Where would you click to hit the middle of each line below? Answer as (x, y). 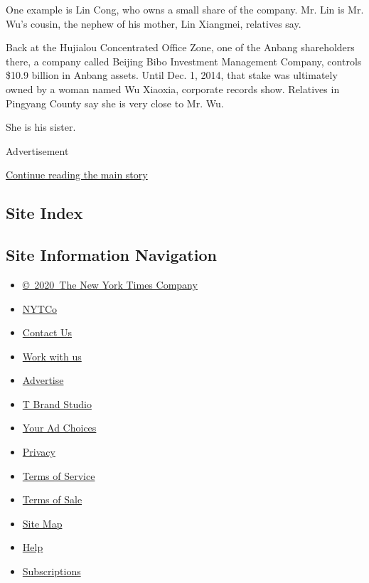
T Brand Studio (57, 403)
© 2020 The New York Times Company (110, 284)
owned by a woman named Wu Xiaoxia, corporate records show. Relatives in (173, 89)
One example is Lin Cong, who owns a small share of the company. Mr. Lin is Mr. (185, 9)
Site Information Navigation (111, 255)
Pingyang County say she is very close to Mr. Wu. (115, 103)
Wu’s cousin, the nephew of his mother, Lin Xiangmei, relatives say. (154, 23)
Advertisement (37, 150)
